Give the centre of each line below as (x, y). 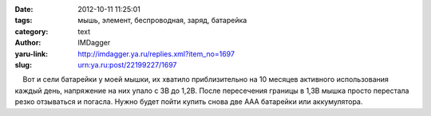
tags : (24, 21)
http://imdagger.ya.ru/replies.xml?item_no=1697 (156, 54)
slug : (23, 64)
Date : (24, 9)
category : (32, 31)
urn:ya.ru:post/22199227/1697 (127, 64)
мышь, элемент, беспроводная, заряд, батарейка (162, 21)
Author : (28, 43)
